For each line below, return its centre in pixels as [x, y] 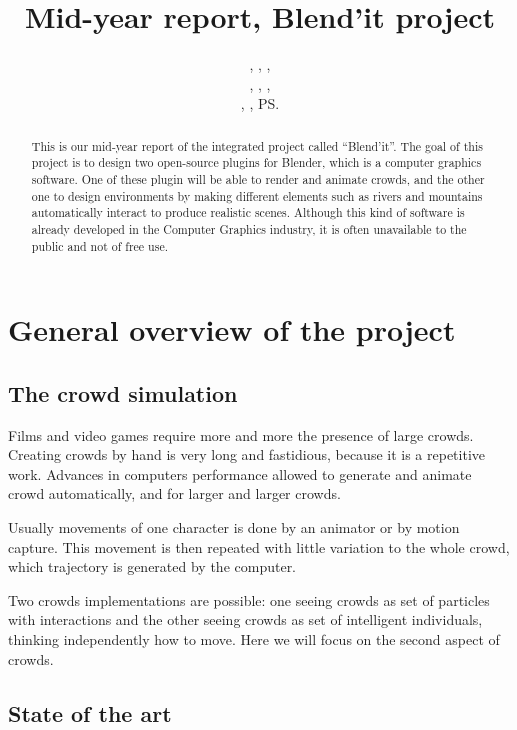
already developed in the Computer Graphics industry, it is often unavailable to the [249, 228]
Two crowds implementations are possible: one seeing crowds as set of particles [249, 599]
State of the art [90, 712]
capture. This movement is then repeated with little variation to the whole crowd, [259, 546]
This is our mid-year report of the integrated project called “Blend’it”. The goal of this [257, 145]
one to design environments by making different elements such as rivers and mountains [257, 195]
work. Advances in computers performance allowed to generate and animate [240, 473]
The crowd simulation [123, 392]
